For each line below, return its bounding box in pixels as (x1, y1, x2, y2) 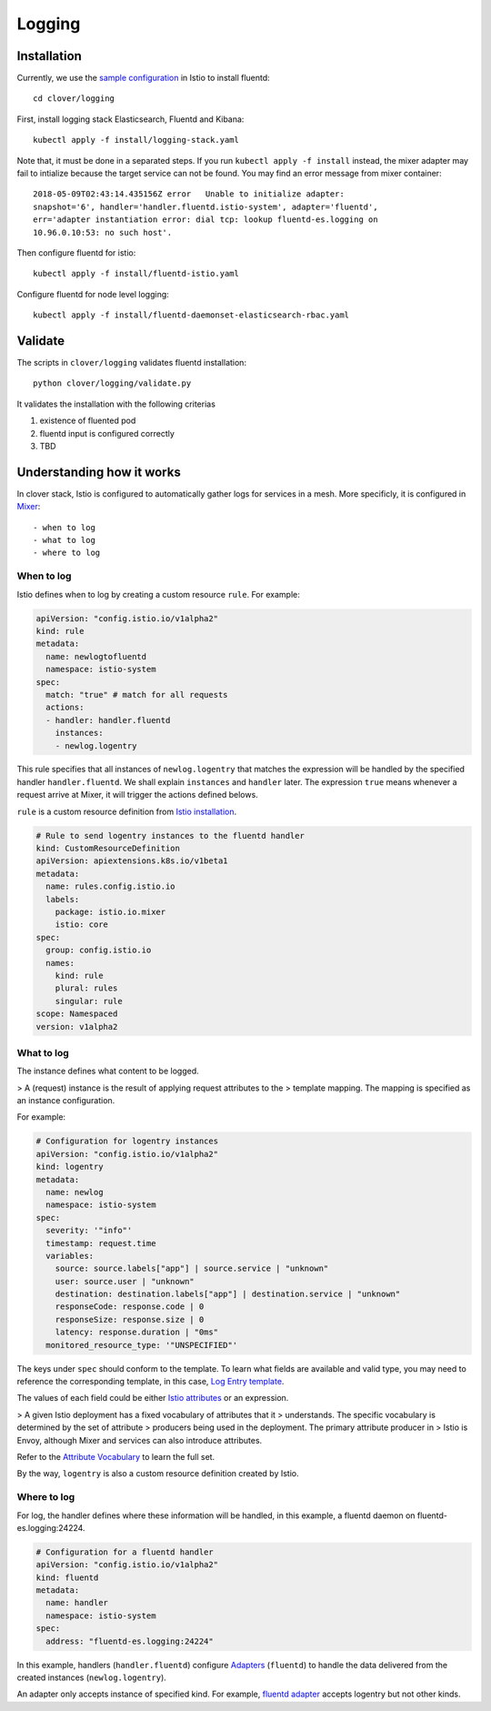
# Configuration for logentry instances (35, 1136, 218, 1146)
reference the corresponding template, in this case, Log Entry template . (16, 1376, 285, 1387)
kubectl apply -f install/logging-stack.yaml (33, 135, 240, 146)
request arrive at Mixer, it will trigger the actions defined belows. (16, 790, 258, 800)
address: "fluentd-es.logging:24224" (45, 1636, 214, 1646)
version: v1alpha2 (35, 1022, 118, 1032)
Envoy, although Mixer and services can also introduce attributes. (16, 1434, 263, 1445)
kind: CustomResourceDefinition (35, 843, 181, 854)
